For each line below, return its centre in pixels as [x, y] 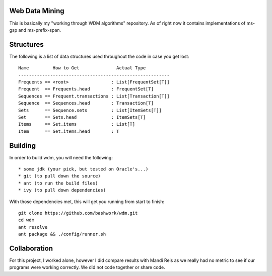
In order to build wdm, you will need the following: [61, 157]
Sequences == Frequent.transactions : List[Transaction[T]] [94, 96]
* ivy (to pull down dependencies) [62, 190]
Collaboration [31, 248]
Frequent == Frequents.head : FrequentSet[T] [86, 89]
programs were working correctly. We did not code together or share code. [87, 267]
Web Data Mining [37, 11]
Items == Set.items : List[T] [77, 124]
